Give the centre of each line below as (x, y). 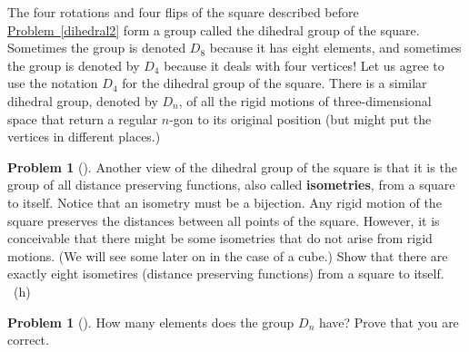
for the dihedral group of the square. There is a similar (274, 83)
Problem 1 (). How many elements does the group (151, 322)
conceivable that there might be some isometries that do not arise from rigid (220, 238)
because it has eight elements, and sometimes (335, 48)
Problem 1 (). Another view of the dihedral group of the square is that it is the (232, 166)
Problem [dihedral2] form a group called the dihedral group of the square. (214, 29)
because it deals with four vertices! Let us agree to (304, 65)
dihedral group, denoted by (83, 100)
